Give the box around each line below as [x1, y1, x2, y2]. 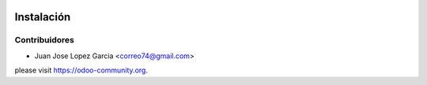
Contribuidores [14, 35, 74, 46]
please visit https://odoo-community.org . [14, 65, 148, 75]
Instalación [14, 10, 71, 24]
